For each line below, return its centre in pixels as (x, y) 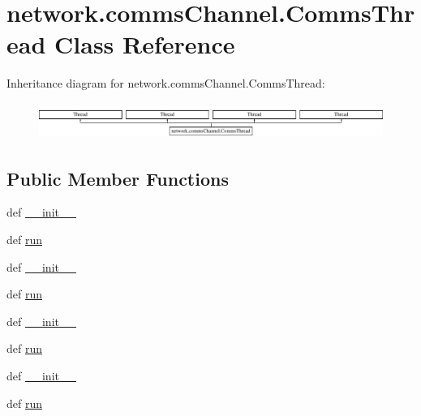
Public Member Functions (118, 178)
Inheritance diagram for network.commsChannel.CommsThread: (166, 83)
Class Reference (145, 44)
